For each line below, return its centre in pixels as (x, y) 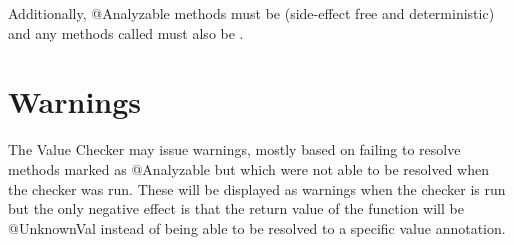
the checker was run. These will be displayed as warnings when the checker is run (257, 188)
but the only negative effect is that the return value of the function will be (236, 208)
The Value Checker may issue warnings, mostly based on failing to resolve (234, 149)
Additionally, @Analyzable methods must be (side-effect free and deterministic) (251, 13)
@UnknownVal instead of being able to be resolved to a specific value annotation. (257, 227)
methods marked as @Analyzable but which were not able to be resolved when (248, 168)
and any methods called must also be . (126, 32)
